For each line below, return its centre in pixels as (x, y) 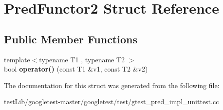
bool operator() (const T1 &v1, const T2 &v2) (76, 69)
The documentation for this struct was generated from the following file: (112, 85)
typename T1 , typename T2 (82, 59)
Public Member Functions (71, 39)
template (17, 59)
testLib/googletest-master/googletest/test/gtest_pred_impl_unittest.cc (111, 101)
